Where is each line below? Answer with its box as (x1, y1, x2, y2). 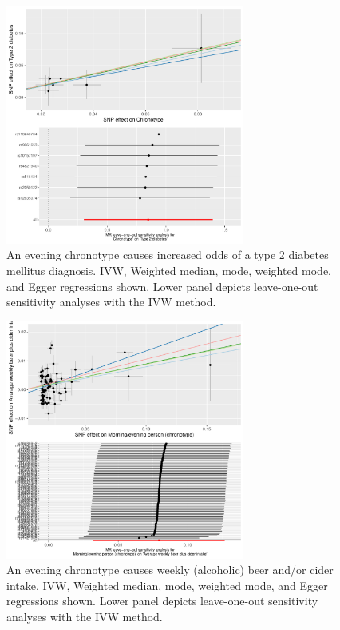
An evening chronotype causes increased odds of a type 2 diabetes (6, 246, 329, 263)
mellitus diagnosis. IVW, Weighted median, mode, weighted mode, (6, 261, 332, 278)
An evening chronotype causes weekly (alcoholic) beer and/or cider (6, 561, 334, 578)
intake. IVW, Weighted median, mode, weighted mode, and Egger (6, 576, 328, 593)
